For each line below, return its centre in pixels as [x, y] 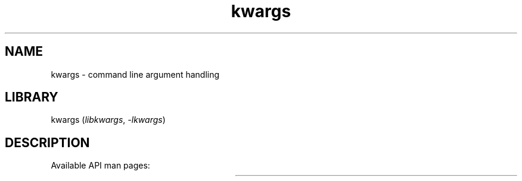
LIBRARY [32, 97]
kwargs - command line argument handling [135, 74]
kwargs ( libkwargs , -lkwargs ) [108, 120]
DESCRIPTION [47, 142]
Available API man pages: [100, 166]
